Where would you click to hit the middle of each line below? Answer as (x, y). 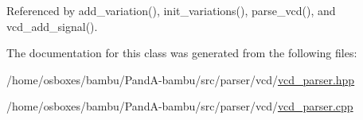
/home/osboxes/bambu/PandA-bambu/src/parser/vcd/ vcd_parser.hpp (181, 79)
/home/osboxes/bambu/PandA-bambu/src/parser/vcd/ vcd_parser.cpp (180, 106)
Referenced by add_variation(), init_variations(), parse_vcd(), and (171, 10)
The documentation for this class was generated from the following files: (182, 53)
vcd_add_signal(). (52, 26)
